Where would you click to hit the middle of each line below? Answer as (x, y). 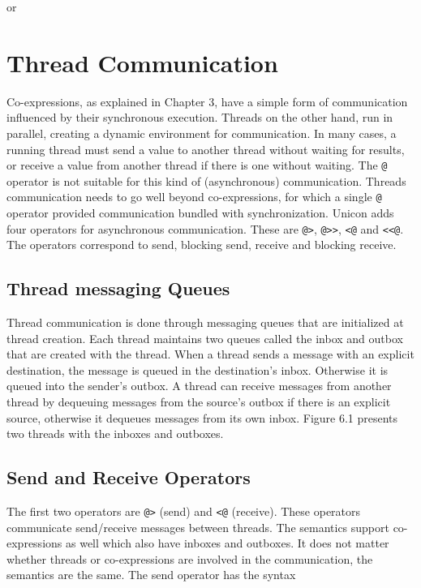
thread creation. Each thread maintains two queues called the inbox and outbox (205, 338)
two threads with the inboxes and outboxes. (115, 433)
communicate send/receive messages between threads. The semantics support (198, 527)
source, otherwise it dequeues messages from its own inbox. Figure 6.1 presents (202, 417)
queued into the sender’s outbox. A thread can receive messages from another (199, 386)
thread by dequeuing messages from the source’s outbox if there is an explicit (199, 402)
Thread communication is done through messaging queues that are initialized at (205, 322)
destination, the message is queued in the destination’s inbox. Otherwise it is (198, 369)
